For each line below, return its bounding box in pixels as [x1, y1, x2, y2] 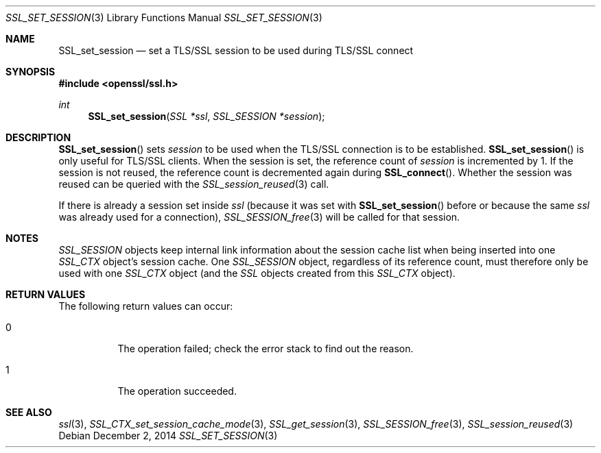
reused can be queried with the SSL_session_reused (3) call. [58, 178, 329, 190]
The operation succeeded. [117, 385, 237, 397]
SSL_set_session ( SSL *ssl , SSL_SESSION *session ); [88, 110, 325, 122]
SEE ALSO [5, 406, 52, 418]
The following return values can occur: [58, 300, 233, 312]
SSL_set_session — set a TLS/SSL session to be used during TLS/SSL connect [58, 45, 414, 56]
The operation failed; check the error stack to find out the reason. [117, 343, 414, 354]
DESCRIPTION [5, 132, 71, 143]
